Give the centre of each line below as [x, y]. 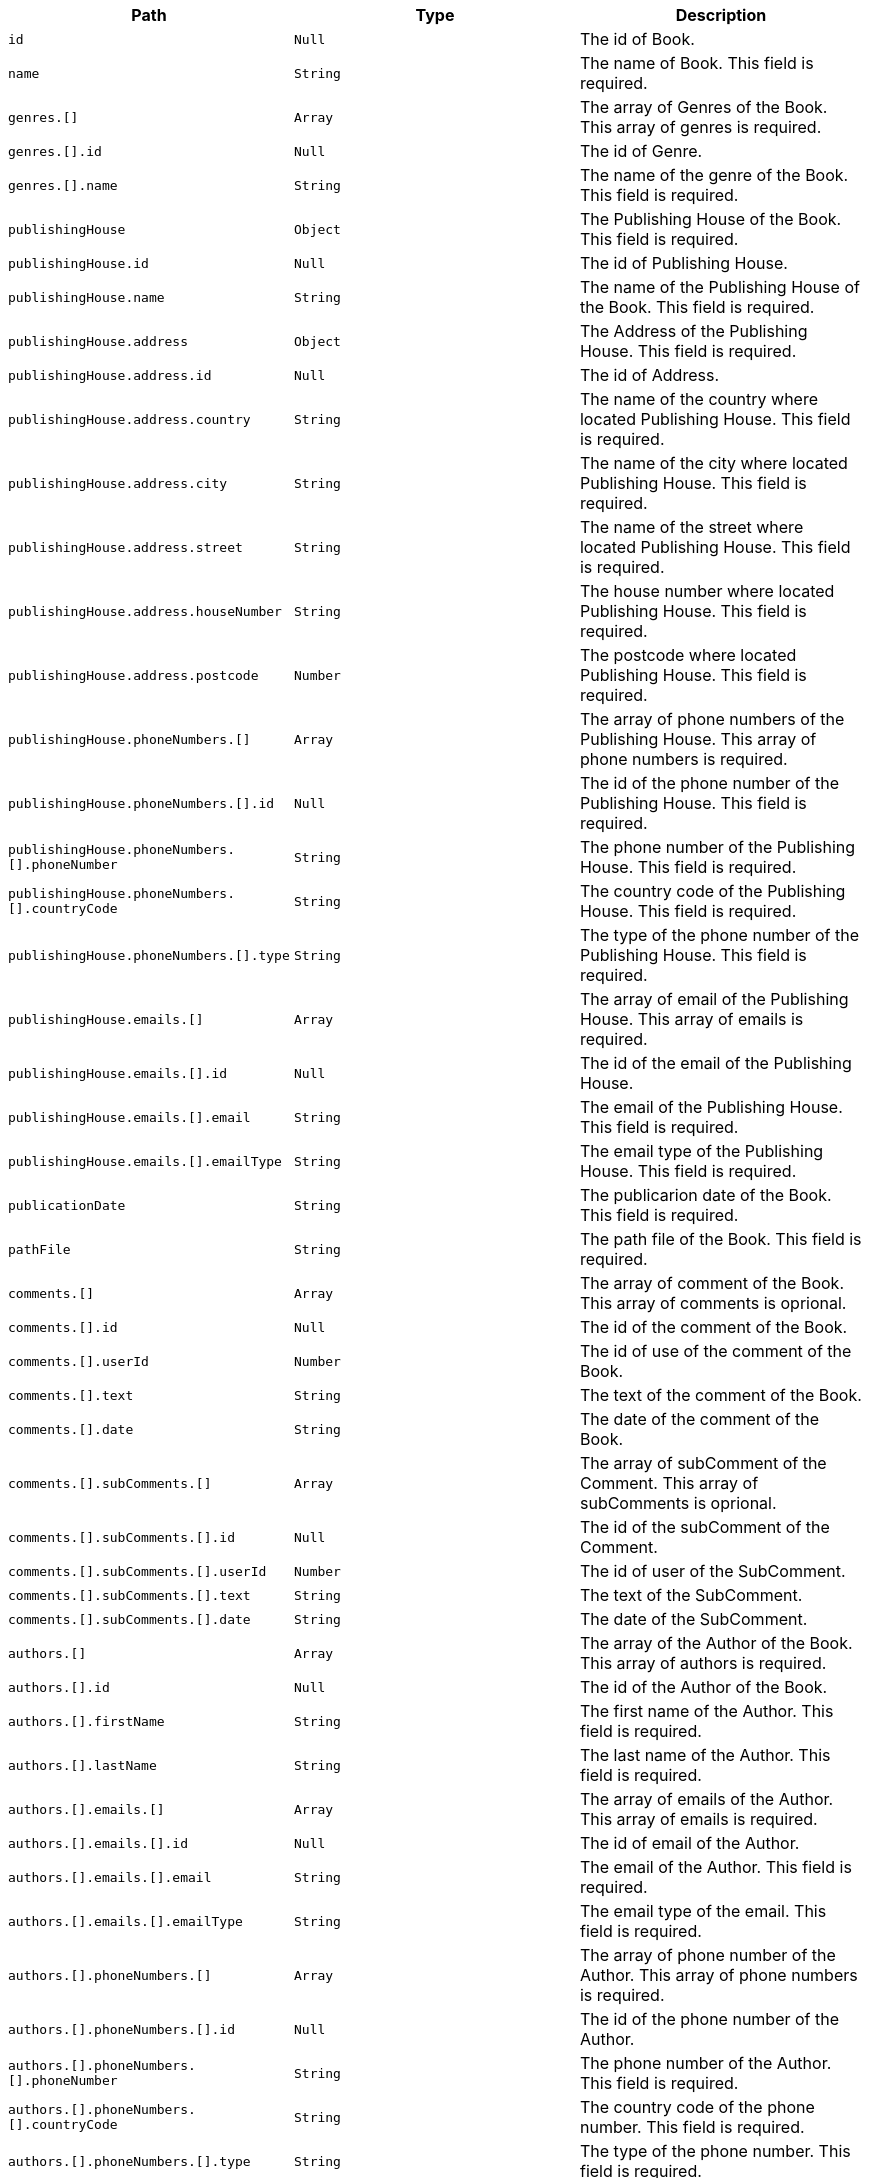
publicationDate [67, 1205]
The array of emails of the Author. [706, 1799]
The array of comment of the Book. [711, 1283]
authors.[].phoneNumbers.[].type [129, 2161]
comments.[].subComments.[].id [121, 1537]
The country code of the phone [697, 2107]
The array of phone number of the [707, 1955]
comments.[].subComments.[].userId [137, 1571]
